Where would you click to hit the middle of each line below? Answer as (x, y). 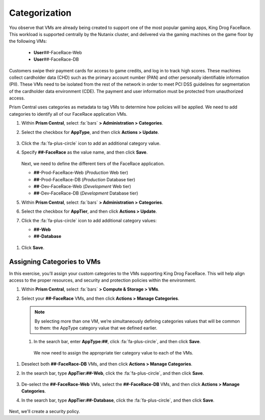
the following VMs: (28, 41)
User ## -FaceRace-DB (56, 60)
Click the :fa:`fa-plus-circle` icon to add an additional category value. (91, 143)
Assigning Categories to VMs (55, 262)
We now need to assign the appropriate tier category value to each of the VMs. (113, 353)
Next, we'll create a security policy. (45, 412)
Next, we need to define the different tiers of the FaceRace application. (93, 163)
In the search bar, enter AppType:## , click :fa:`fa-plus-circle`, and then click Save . (117, 342)
